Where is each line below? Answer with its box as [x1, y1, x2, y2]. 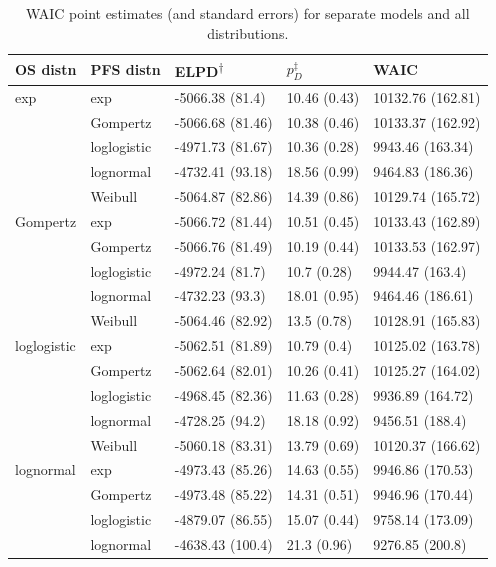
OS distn [15, 59, 77, 80]
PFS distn [90, 59, 161, 80]
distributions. [207, 22, 289, 43]
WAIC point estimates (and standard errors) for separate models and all [25, 3, 470, 23]
